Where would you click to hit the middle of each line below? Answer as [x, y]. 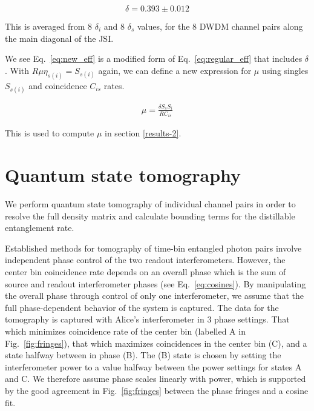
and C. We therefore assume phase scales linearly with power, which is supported [155, 379]
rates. [114, 85]
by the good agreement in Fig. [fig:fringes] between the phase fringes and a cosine [157, 390]
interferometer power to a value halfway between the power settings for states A [153, 366]
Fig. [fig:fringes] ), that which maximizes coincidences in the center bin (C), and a [156, 343]
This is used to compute [50, 133]
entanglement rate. [40, 228]
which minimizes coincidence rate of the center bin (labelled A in [125, 331]
